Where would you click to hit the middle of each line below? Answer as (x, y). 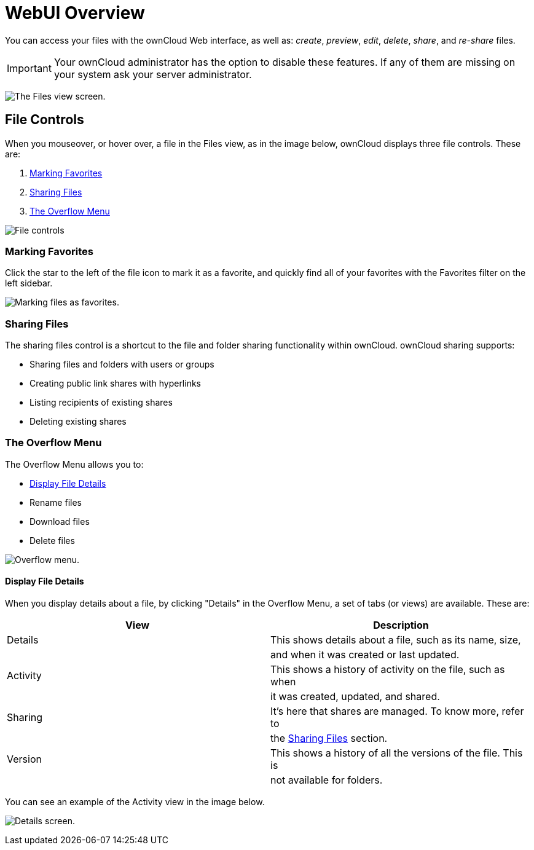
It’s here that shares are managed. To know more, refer (397, 711)
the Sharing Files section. (329, 738)
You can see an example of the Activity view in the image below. (135, 802)
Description (401, 625)
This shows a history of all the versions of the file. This (397, 753)
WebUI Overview (75, 13)
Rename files (56, 502)
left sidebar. (29, 283)
